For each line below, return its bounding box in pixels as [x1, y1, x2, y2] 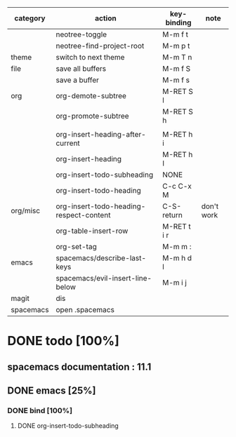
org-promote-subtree [55, 112, 129, 121]
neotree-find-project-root [55, 41, 145, 51]
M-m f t [162, 29, 188, 39]
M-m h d [162, 253, 192, 262]
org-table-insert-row [55, 226, 129, 236]
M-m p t [162, 41, 190, 51]
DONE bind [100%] [7, 405, 72, 415]
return [162, 210, 183, 220]
